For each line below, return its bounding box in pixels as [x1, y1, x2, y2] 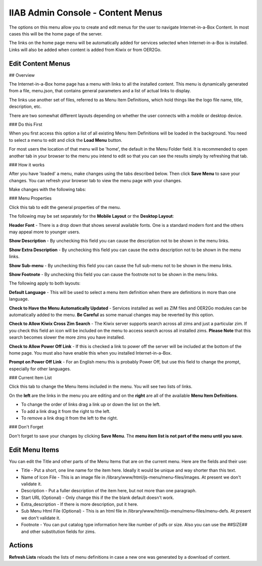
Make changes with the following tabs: [9, 187, 86, 192]
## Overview [9, 72, 35, 78]
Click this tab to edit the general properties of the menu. [9, 204, 121, 210]
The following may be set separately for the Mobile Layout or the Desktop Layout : [9, 213, 174, 219]
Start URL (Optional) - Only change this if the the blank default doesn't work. [21, 495, 174, 500]
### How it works [9, 162, 45, 168]
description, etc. [9, 103, 42, 109]
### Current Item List [9, 375, 52, 381]
